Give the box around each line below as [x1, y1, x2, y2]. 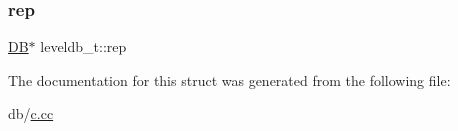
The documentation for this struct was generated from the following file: [8, 69, 451, 90]
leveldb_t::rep [40, 36, 127, 57]
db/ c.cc [8, 103, 54, 124]
